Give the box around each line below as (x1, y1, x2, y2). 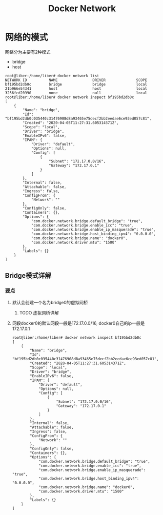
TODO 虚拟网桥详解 (19, 309, 59, 315)
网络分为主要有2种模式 (5, 49, 51, 55)
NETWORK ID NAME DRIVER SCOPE (5, 78, 147, 82)
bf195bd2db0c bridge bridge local (5, 82, 147, 87)
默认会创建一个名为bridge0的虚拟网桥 (12, 299, 88, 305)
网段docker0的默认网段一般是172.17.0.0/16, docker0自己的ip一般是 (12, 320, 145, 326)
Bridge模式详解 (5, 271, 52, 280)
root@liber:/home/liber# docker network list (5, 73, 99, 78)
